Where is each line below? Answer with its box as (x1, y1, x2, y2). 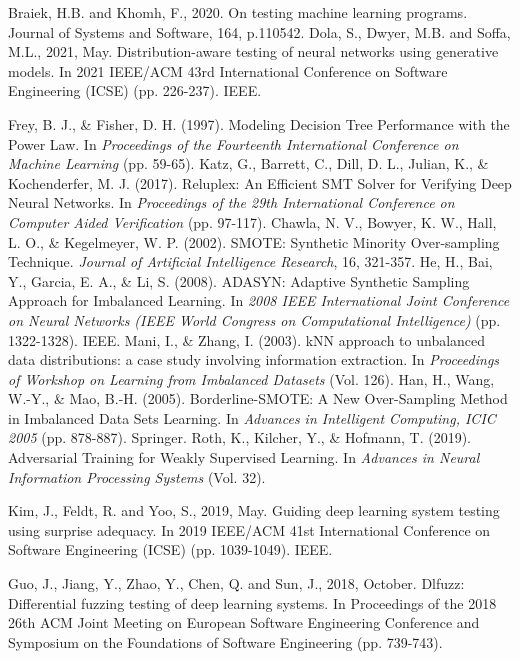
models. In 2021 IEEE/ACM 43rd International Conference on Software (8, 60, 448, 81)
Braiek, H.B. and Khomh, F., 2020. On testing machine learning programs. (8, 2, 468, 22)
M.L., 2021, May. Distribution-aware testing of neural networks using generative (8, 41, 499, 62)
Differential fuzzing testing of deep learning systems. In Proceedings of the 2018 (8, 592, 497, 613)
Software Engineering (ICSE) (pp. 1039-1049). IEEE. (8, 539, 333, 560)
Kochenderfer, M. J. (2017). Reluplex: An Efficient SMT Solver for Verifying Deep (8, 172, 512, 193)
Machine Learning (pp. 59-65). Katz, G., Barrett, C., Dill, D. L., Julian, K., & (8, 153, 489, 174)
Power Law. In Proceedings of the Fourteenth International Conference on (8, 133, 459, 154)
